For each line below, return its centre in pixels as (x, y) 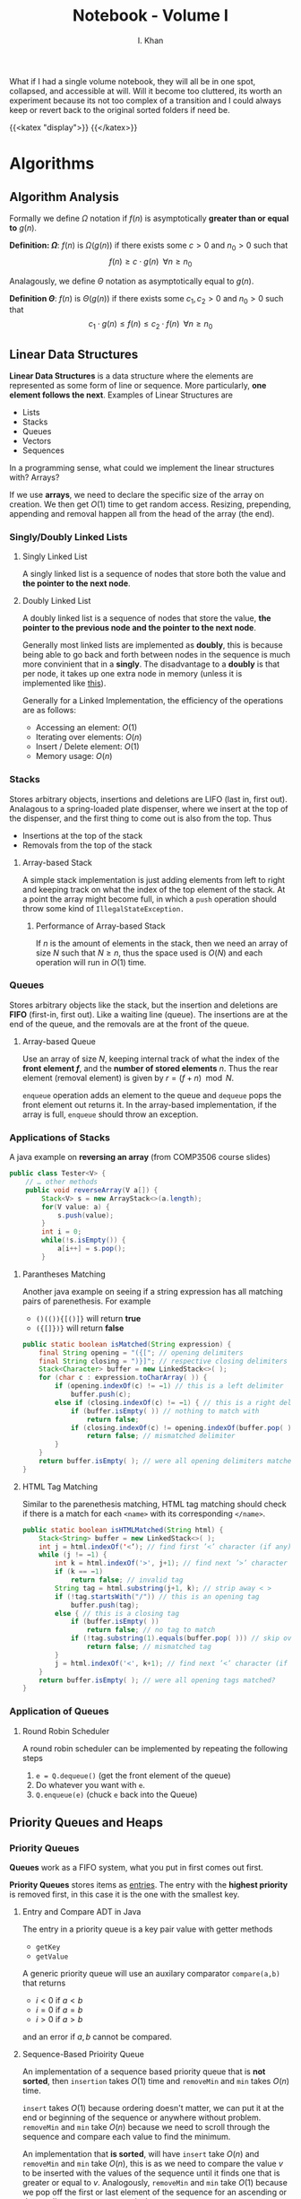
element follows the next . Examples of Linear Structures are (121, 395)
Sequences (43, 450)
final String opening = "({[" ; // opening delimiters (141, 1353)
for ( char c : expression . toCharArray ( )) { (123, 1378)
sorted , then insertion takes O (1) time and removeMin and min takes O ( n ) (155, 2081)
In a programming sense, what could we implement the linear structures (142, 467)
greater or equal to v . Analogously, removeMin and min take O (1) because (155, 2183)
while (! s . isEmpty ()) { (84, 1240)
